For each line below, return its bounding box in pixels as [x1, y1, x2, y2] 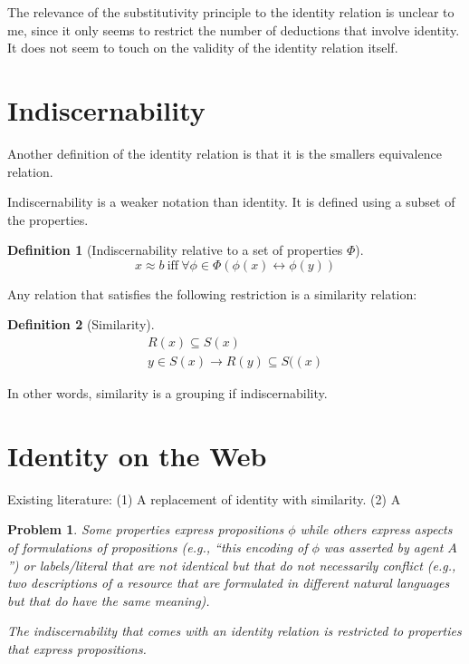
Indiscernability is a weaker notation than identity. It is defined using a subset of [7, 192, 455, 211]
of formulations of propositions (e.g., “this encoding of [7, 538, 308, 557]
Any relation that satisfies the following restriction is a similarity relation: [7, 284, 417, 303]
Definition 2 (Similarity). [7, 315, 155, 334]
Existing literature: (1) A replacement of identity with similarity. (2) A [7, 489, 401, 508]
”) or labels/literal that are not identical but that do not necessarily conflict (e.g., [7, 555, 456, 574]
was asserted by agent [323, 538, 444, 557]
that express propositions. [7, 640, 147, 658]
